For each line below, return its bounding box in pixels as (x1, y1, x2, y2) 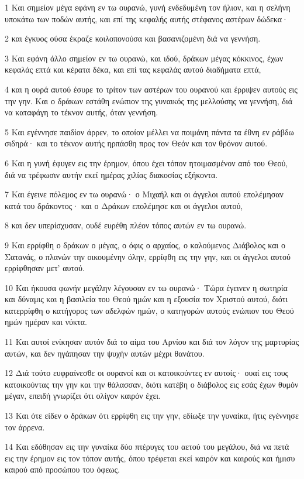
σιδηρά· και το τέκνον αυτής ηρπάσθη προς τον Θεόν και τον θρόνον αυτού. (5, 137, 268, 149)
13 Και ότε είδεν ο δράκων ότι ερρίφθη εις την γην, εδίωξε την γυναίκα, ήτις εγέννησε (5, 409, 299, 422)
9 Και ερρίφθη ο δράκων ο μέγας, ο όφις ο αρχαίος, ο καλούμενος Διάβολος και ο (5, 238, 286, 251)
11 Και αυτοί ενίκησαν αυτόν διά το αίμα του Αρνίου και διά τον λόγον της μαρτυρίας (5, 336, 299, 348)
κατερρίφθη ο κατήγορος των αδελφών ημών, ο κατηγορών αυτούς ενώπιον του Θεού (5, 304, 294, 316)
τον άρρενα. (5, 420, 45, 433)
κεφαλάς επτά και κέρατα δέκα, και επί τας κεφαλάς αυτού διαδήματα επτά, (5, 63, 261, 76)
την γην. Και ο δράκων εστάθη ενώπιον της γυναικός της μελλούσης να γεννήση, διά (5, 94, 293, 107)
